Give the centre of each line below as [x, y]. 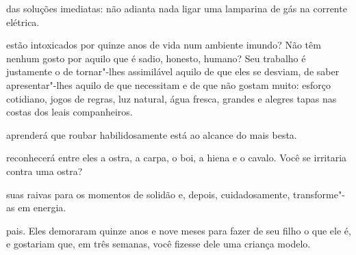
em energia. [42, 207]
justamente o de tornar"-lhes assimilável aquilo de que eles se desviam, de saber [173, 71]
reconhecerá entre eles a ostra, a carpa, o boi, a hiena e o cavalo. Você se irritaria [177, 158]
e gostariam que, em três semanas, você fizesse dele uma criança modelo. [158, 244]
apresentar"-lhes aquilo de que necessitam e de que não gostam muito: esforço [168, 84]
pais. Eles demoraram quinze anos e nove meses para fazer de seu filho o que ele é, [179, 230]
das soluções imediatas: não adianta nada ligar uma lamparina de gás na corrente [177, 8]
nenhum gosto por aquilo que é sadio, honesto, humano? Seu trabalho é [156, 58]
